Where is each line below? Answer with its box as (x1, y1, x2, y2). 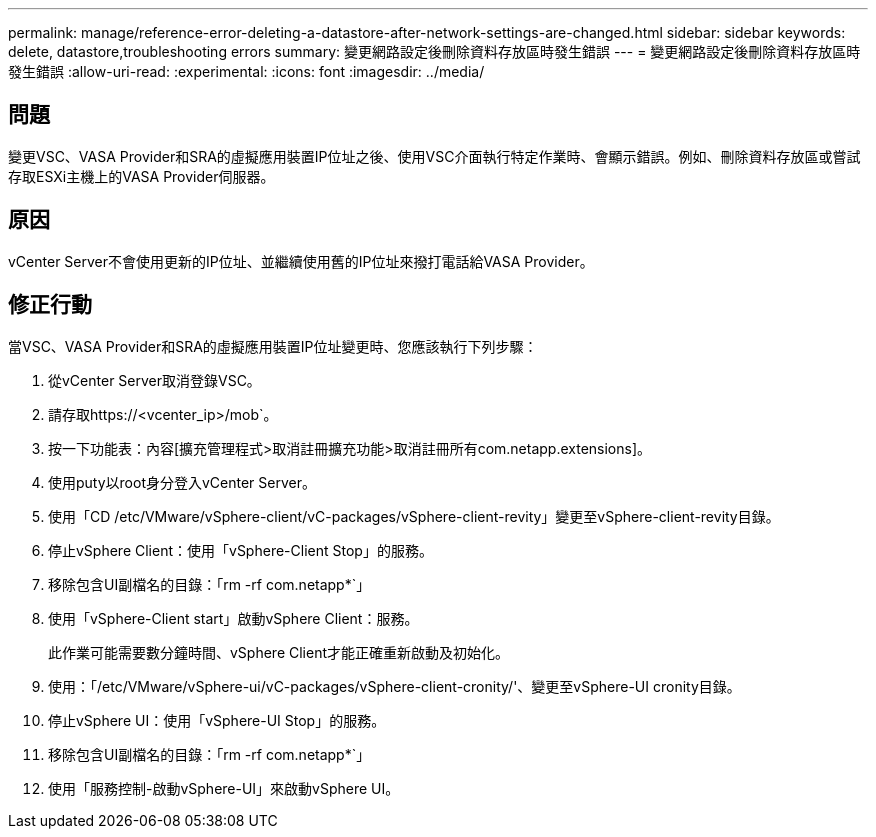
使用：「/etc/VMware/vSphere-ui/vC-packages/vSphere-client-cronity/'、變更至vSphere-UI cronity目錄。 (48, 677, 741, 695)
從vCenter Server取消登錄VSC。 (48, 371, 261, 389)
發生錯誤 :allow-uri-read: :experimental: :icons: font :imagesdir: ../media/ (8, 63, 485, 80)
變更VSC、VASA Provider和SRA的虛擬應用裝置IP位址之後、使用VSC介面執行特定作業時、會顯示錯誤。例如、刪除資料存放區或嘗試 (8, 147, 861, 165)
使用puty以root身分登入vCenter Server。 (48, 473, 316, 491)
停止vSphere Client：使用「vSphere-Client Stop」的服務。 (48, 541, 433, 559)
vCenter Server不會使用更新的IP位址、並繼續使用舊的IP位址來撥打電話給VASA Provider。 (8, 252, 594, 270)
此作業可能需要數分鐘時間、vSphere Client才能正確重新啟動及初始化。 (48, 643, 510, 661)
